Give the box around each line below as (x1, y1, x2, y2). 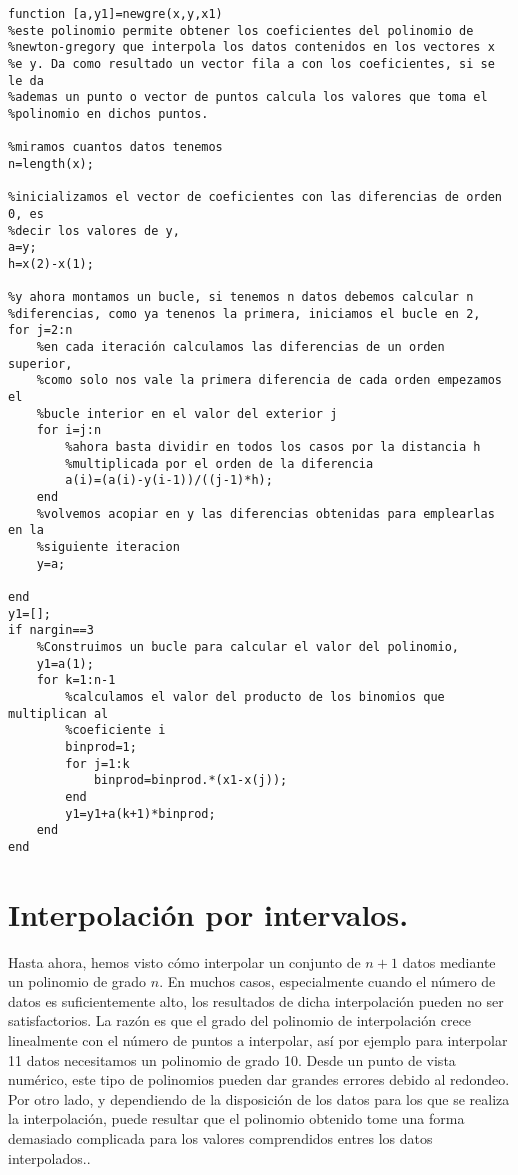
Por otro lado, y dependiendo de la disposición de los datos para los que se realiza (8, 1088, 510, 1109)
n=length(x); (8, 156, 94, 171)
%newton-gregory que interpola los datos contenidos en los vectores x (8, 40, 495, 55)
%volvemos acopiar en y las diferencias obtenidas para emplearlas (36, 506, 495, 521)
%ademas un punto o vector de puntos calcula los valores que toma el (8, 90, 488, 105)
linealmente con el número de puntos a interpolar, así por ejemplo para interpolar (8, 1029, 508, 1050)
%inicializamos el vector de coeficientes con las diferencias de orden (8, 190, 502, 205)
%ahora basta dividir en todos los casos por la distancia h (65, 440, 481, 455)
